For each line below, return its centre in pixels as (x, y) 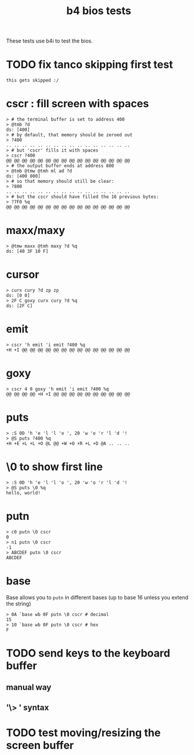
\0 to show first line (54, 466)
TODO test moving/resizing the (83, 733)
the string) (19, 604)
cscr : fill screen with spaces (78, 104)
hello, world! (24, 493)
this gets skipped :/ (33, 81)
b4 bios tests (98, 11)
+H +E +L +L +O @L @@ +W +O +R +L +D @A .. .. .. (68, 443)
